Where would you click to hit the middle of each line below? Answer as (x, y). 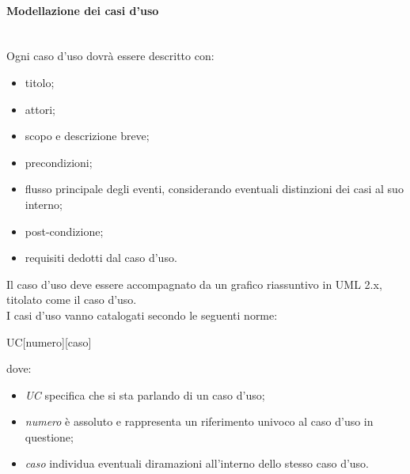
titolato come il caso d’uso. (72, 300)
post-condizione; (64, 231)
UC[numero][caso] (49, 341)
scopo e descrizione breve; (87, 136)
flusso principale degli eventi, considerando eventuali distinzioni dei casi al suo (214, 189)
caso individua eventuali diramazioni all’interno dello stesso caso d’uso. (197, 463)
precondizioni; (59, 162)
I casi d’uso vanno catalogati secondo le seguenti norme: (142, 315)
